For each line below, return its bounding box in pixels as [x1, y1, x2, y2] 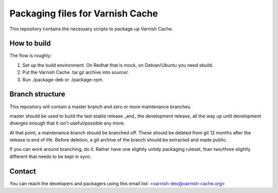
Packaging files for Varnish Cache [9, 8, 158, 19]
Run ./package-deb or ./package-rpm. [22, 76, 104, 82]
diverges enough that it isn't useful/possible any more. [9, 120, 126, 126]
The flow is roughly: [9, 52, 52, 59]
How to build [9, 39, 51, 48]
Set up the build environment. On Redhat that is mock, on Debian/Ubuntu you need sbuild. [22, 62, 214, 68]
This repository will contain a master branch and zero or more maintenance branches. [9, 103, 192, 110]
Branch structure [9, 90, 65, 99]
